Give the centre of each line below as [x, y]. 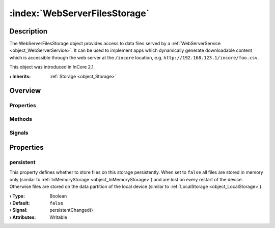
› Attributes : [23, 217]
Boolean [58, 196]
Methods [21, 119]
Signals [19, 133]
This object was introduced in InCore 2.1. [52, 67]
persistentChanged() [71, 210]
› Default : [20, 203]
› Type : [17, 196]
